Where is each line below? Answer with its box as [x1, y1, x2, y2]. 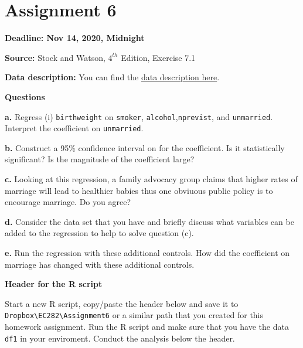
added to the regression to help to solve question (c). [5, 227, 194, 239]
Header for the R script [5, 278, 103, 290]
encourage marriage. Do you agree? [5, 196, 131, 208]
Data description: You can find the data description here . [5, 71, 220, 83]
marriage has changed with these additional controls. [5, 258, 195, 270]
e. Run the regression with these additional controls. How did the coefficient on [5, 246, 290, 258]
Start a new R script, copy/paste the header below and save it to [5, 297, 239, 309]
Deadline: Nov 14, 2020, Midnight [5, 32, 145, 44]
